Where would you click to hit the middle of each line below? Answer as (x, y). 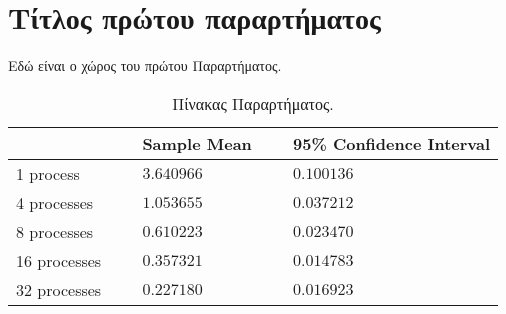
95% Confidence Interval (392, 143)
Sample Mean (197, 143)
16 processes (59, 260)
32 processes (59, 289)
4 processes (55, 202)
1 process (48, 173)
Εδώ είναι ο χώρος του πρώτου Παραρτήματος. (145, 65)
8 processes (55, 231)
